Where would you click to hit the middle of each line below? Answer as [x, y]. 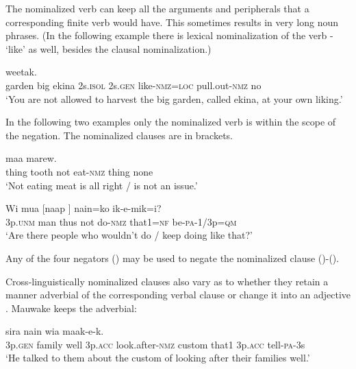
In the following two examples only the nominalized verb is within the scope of [171, 122]
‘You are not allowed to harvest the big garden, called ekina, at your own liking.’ [174, 98]
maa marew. [31, 158]
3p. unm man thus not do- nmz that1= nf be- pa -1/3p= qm [121, 221]
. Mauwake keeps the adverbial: [71, 308]
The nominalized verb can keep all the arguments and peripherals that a [157, 8]
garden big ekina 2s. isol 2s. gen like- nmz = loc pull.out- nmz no [133, 85]
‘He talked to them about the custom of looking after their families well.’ [158, 358]
